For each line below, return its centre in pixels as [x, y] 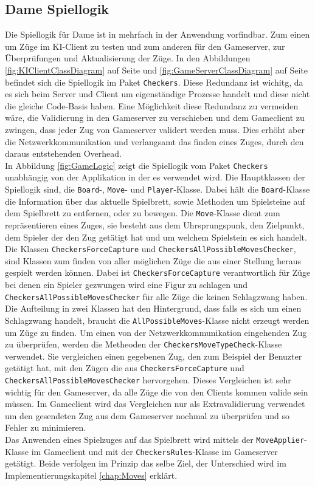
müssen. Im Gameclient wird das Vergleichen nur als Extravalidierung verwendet [155, 404]
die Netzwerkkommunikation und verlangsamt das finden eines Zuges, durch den [154, 141]
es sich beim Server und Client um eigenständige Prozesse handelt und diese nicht [157, 94]
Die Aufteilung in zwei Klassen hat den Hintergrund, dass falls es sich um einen [153, 308]
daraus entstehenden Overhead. [63, 153]
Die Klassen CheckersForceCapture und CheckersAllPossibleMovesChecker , [151, 249]
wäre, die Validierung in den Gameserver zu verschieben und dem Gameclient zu [155, 118]
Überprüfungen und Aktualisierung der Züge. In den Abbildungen [128, 58]
